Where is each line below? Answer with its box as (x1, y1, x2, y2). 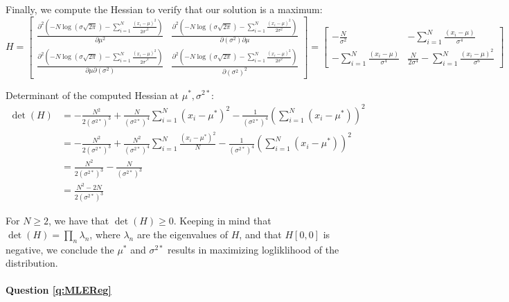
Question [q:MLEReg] (6, 283, 111, 297)
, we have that (48, 213, 109, 228)
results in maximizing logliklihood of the (167, 242, 339, 256)
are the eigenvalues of (136, 226, 229, 241)
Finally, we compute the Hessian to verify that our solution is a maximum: (6, 2, 323, 16)
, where (89, 226, 120, 241)
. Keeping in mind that (173, 213, 271, 228)
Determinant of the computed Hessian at (6, 87, 179, 102)
